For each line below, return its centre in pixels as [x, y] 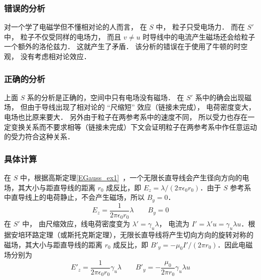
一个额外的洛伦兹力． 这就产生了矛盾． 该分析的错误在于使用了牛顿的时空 [126, 46]
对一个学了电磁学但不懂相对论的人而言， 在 [76, 27]
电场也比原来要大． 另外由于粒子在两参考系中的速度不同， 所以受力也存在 [126, 117]
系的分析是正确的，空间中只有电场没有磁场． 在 [105, 97]
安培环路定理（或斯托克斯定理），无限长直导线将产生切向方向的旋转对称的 [132, 234]
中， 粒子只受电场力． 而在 [200, 27]
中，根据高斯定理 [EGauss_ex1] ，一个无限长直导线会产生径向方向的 [131, 177]
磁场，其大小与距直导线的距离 [53, 244]
